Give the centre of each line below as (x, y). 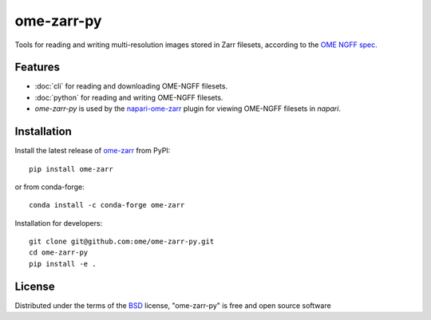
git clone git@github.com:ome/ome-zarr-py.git (122, 242)
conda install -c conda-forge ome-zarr (107, 205)
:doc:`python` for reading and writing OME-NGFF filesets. (129, 97)
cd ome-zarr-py (59, 253)
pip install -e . (63, 264)
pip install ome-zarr (71, 169)
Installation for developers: (59, 223)
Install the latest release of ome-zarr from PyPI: (93, 151)
